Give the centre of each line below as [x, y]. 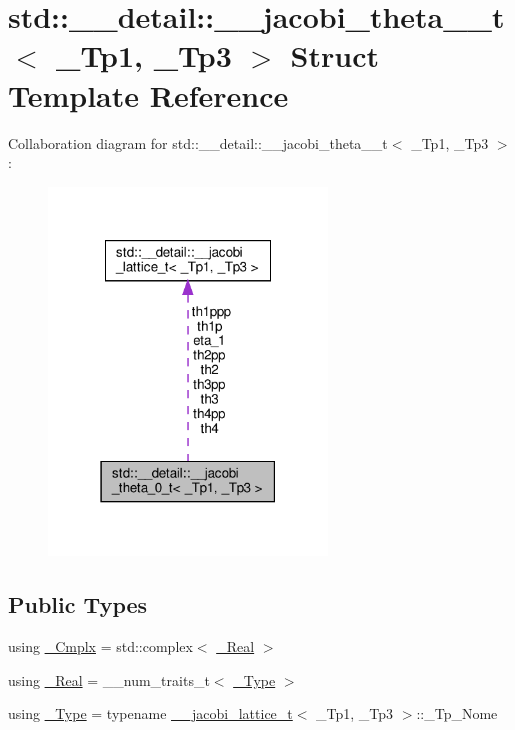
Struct [334, 55]
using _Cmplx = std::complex [100, 645]
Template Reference [148, 94]
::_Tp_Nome [457, 713]
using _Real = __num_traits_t [109, 679]
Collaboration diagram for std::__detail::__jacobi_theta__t [198, 142]
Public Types [78, 604]
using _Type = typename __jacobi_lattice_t [150, 713]
